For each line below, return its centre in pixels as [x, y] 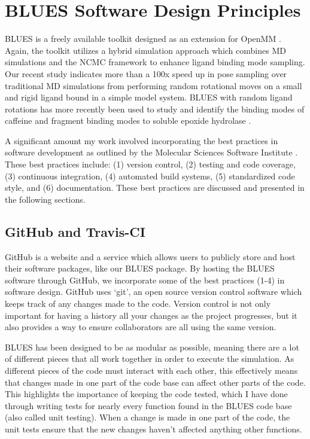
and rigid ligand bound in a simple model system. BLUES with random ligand [149, 97]
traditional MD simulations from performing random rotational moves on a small [154, 85]
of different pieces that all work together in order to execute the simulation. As [150, 359]
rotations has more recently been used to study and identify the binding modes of [155, 109]
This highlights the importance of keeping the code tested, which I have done [146, 394]
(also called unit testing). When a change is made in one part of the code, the [148, 417]
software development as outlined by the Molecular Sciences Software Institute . [151, 152]
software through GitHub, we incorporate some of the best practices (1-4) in [145, 280]
